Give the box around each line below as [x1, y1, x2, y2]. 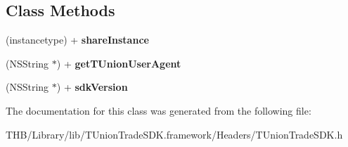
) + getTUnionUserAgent [56, 56, 181, 70]
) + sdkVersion [56, 79, 128, 94]
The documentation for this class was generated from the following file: [6, 103, 311, 117]
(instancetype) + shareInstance [6, 32, 149, 47]
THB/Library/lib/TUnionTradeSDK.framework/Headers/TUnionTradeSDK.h [6, 127, 343, 141]
